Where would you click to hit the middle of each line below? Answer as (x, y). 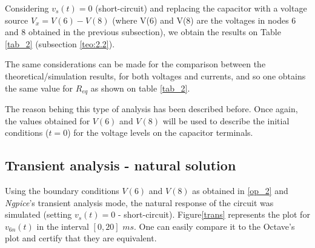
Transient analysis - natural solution (121, 165)
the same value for (39, 88)
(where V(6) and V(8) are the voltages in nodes (201, 20)
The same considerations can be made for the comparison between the (135, 64)
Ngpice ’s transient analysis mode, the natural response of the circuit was (139, 202)
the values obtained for (48, 120)
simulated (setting (38, 214)
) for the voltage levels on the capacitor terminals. (160, 132)
